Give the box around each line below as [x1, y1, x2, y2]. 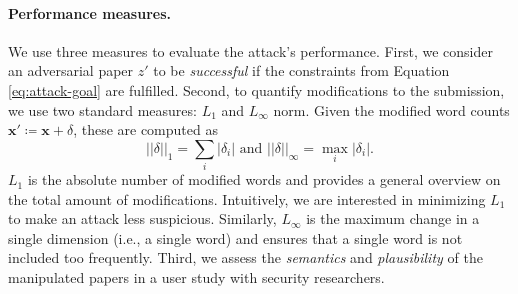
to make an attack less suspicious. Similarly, [8, 208, 277, 229]
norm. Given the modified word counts [273, 99, 510, 120]
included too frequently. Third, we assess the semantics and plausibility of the [8, 247, 483, 268]
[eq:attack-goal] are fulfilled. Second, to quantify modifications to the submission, [8, 79, 505, 100]
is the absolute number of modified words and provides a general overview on [27, 169, 501, 190]
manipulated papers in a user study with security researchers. [8, 267, 385, 288]
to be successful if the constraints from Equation [153, 60, 450, 81]
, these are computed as [73, 119, 218, 140]
